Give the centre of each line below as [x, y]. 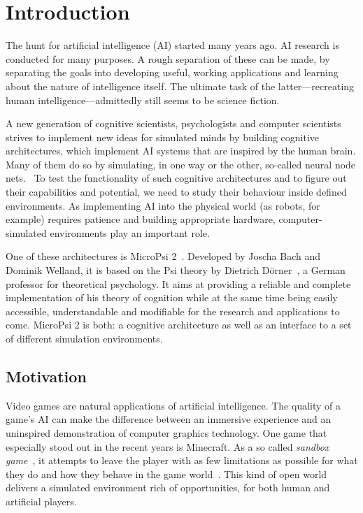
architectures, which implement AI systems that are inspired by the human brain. [181, 151]
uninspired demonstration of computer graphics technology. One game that [166, 432]
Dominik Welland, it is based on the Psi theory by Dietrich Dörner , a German [176, 270]
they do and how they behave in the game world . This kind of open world [166, 474]
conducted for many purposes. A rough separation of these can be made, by [168, 58]
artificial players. [41, 501]
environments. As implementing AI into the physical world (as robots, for [163, 205]
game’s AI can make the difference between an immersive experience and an [169, 419]
